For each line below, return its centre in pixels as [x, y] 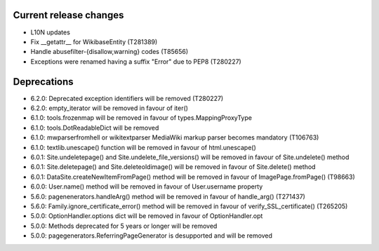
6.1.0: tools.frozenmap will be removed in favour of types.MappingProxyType [141, 118]
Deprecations [43, 82]
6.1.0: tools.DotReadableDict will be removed [95, 128]
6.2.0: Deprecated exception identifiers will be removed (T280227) [127, 98]
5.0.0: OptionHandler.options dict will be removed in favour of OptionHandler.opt [147, 216]
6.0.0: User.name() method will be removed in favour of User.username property [147, 186]
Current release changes [68, 15]
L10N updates [50, 32]
